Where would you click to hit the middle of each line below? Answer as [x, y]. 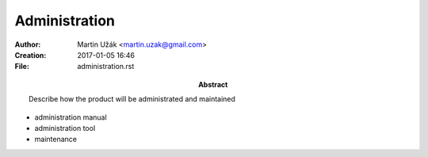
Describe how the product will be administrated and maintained [132, 99]
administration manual [71, 117]
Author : [28, 44]
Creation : [31, 55]
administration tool [65, 128]
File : [22, 67]
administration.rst [106, 67]
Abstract [213, 84]
